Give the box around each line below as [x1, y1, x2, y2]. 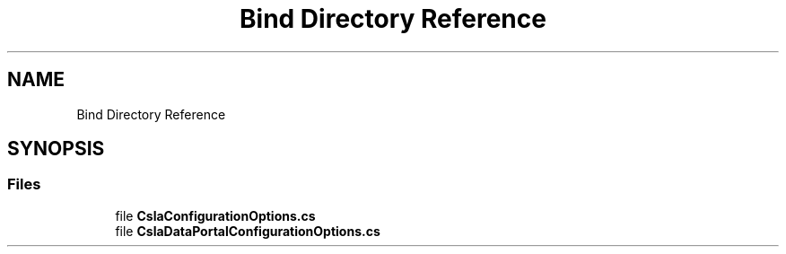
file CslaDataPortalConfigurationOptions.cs [115, 223, 380, 239]
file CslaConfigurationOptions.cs [115, 207, 316, 223]
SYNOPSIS [7, 137, 105, 161]
